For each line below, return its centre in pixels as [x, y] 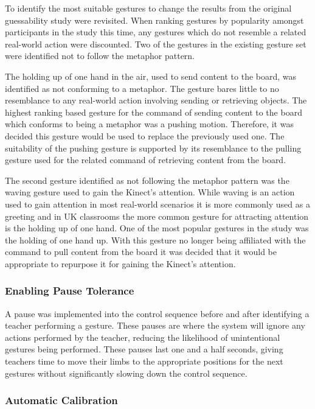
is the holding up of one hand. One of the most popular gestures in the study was [157, 228]
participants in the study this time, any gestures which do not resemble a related [156, 32]
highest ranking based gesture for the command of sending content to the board [154, 112]
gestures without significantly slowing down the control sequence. [126, 373]
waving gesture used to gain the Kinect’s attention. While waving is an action [150, 192]
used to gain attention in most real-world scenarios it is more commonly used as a [157, 204]
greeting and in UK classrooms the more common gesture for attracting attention [157, 216]
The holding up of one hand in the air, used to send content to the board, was [151, 76]
